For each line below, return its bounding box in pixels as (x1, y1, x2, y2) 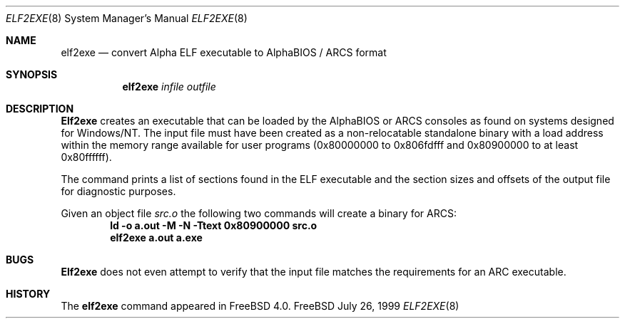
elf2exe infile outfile (122, 80, 216, 93)
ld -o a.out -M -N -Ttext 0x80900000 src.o (110, 219, 317, 231)
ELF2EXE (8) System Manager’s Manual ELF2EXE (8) (6, 12, 248, 24)
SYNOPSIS (6, 68, 58, 80)
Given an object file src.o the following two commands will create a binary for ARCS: (61, 207, 457, 219)
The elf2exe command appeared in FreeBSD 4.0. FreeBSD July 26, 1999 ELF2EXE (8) (61, 300, 459, 312)
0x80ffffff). (61, 151, 112, 163)
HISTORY (6, 288, 51, 300)
